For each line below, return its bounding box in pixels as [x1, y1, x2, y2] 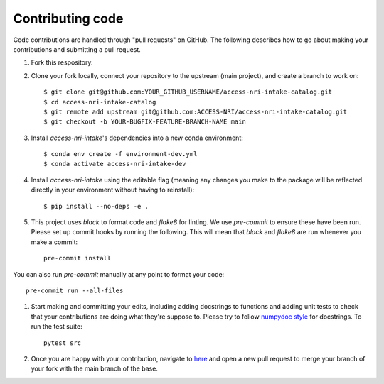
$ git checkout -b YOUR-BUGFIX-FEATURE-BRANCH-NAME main [43, 118, 247, 126]
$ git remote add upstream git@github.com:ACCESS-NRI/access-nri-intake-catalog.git [43, 107, 348, 116]
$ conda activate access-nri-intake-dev [43, 160, 186, 168]
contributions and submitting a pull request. [13, 45, 142, 53]
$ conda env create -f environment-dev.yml [43, 150, 198, 158]
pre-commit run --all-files [26, 286, 124, 295]
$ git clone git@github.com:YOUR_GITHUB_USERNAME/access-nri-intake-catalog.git [43, 88, 333, 96]
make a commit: [31, 238, 78, 246]
